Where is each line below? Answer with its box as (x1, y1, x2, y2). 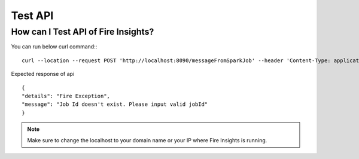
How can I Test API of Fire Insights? (11, 26, 154, 37)
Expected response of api (11, 71, 75, 78)
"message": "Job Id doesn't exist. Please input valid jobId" (22, 101, 208, 108)
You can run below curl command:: (11, 43, 98, 50)
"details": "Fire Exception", (22, 93, 111, 99)
